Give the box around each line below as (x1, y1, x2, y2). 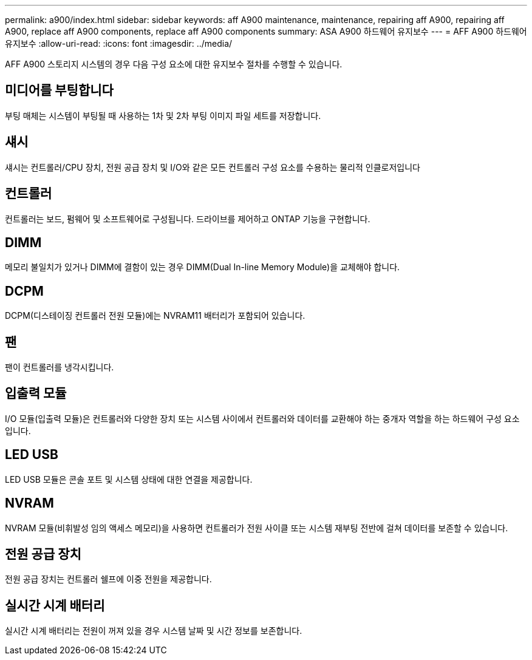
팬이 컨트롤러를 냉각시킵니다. (5, 362, 114, 373)
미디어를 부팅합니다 (5, 83, 114, 98)
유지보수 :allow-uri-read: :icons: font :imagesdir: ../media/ (5, 38, 233, 49)
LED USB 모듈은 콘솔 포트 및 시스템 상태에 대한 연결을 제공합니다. (5, 474, 253, 485)
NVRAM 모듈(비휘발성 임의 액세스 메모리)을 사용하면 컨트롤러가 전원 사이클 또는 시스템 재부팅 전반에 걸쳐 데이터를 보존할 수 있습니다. (5, 522, 508, 533)
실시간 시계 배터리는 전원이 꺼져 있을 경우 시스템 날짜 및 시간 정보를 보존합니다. (5, 625, 302, 636)
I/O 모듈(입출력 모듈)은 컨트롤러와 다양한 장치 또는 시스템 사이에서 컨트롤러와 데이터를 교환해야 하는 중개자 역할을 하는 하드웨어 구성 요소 (5, 413, 520, 424)
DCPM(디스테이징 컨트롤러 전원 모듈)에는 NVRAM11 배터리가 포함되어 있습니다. (5, 310, 305, 321)
